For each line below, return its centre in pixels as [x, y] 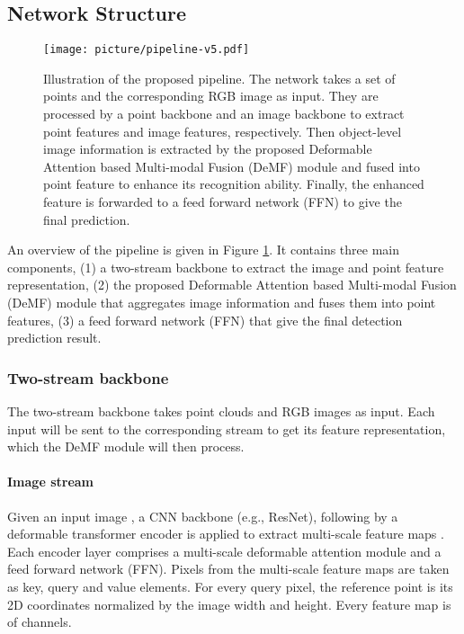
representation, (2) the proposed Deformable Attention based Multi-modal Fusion [232, 285]
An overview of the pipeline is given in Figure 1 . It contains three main [204, 250]
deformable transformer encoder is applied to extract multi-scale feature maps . [226, 534]
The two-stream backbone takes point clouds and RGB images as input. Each [221, 411]
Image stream [50, 482]
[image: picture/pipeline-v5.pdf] [147, 50]
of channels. [40, 622]
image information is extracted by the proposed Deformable [208, 149]
